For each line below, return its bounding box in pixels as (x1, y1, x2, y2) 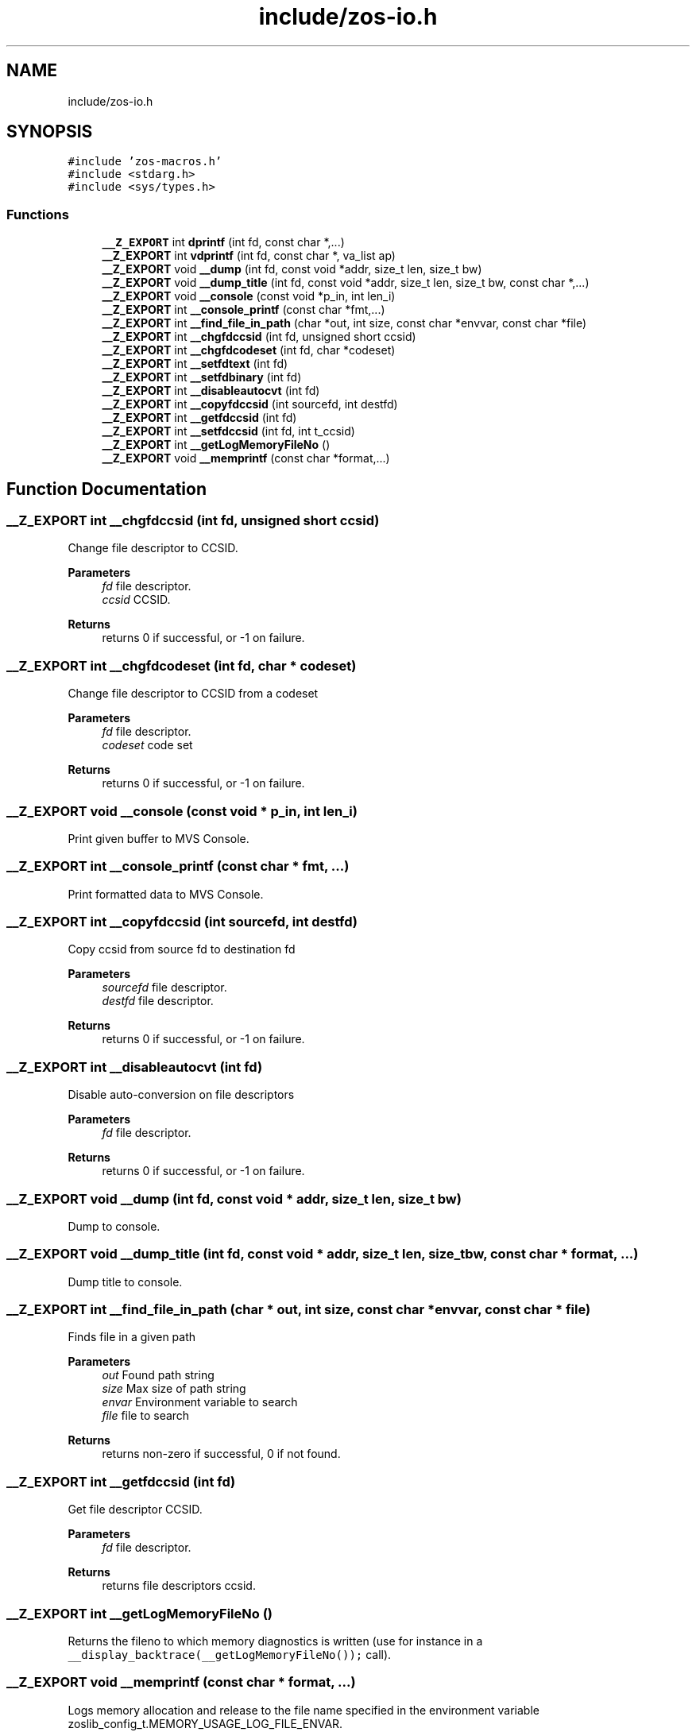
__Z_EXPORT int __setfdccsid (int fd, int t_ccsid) (102, 424, 355, 439)
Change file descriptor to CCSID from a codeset (68, 686, 319, 701)
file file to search (102, 1409, 190, 1423)
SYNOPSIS (6, 122, 93, 142)
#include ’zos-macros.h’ (68, 155, 222, 168)
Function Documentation (6, 478, 207, 499)
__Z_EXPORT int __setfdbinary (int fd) (102, 370, 302, 385)
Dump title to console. (68, 1274, 183, 1289)
